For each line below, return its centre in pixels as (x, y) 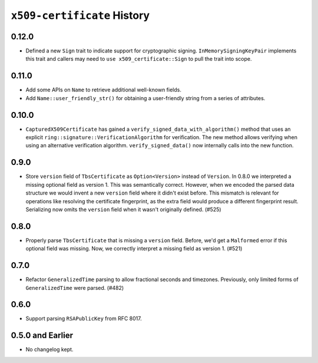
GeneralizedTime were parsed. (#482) (75, 288)
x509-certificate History (80, 15)
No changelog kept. (49, 349)
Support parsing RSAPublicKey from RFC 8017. (84, 319)
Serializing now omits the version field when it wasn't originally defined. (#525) (123, 209)
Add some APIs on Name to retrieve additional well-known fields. (104, 90)
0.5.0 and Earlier (42, 336)
